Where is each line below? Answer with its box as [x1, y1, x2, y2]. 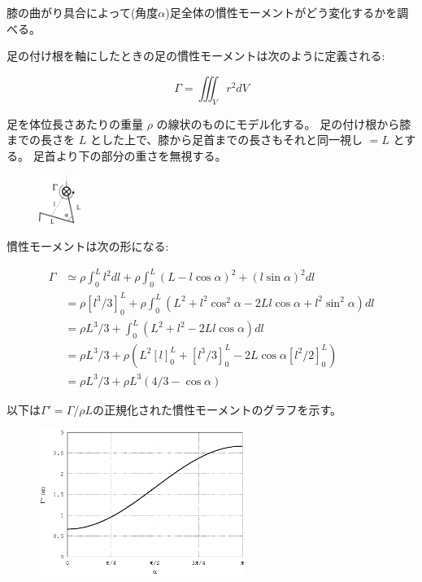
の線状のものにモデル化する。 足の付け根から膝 [156, 115, 411, 132]
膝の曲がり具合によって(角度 [7, 4, 159, 20]
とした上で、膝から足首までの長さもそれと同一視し [89, 131, 363, 148]
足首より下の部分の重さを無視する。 [33, 147, 227, 164]
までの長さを [7, 131, 75, 148]
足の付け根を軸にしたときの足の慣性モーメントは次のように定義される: [7, 47, 385, 64]
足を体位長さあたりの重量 [7, 115, 143, 132]
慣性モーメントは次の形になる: [7, 238, 169, 255]
